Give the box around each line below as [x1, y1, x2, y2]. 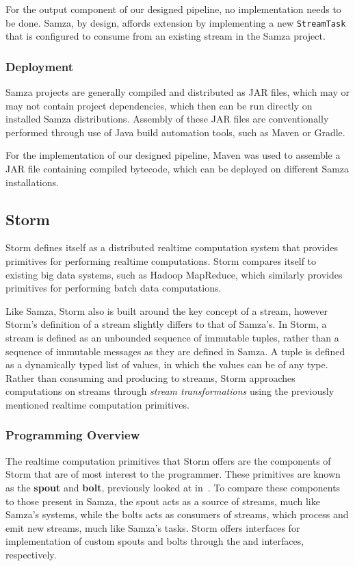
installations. [5, 175, 59, 189]
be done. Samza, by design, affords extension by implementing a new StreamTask [5, 15, 346, 29]
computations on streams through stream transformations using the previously [5, 384, 334, 398]
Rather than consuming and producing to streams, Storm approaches [5, 370, 295, 385]
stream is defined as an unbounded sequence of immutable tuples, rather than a [5, 330, 339, 344]
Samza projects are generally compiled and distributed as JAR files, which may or [5, 85, 350, 99]
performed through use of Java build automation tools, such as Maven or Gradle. [5, 125, 345, 139]
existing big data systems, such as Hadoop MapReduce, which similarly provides [5, 267, 343, 281]
